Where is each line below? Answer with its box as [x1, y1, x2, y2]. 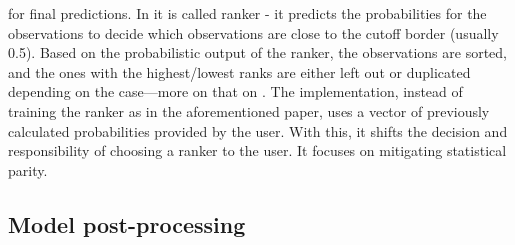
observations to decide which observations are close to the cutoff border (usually [8, 22, 499, 43]
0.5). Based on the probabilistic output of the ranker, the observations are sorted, [8, 42, 507, 63]
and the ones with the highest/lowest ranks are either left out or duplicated [8, 61, 471, 82]
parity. [8, 159, 48, 180]
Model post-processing [8, 208, 246, 239]
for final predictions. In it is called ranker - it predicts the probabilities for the [8, 3, 487, 23]
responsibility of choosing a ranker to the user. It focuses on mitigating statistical [8, 140, 507, 161]
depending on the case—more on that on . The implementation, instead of [8, 81, 463, 102]
